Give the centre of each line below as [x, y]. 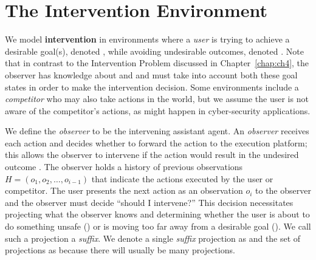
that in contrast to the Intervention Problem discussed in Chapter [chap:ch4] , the [157, 63]
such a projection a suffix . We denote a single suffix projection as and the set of [153, 238]
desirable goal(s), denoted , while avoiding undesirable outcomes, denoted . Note [154, 51]
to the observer [283, 190]
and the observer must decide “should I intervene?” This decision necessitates [149, 202]
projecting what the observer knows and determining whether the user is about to [157, 214]
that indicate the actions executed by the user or [182, 178]
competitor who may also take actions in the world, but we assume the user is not [157, 99]
